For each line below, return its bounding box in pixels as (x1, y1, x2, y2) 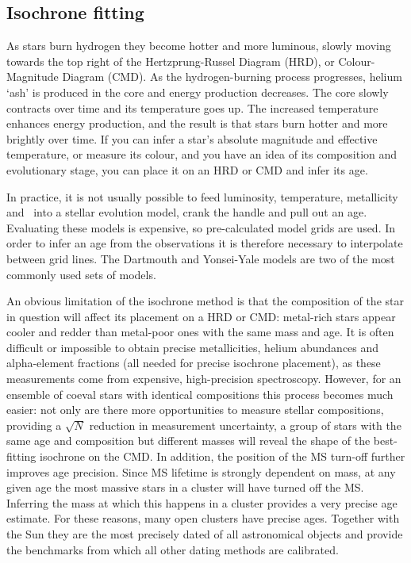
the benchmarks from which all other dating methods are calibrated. (6, 541, 339, 557)
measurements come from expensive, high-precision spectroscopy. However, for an (6, 370, 401, 387)
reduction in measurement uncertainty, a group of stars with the (89, 416, 401, 433)
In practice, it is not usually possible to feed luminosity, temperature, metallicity (6, 188, 398, 205)
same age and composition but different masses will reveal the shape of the (6, 432, 371, 449)
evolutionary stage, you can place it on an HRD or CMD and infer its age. (6, 161, 368, 178)
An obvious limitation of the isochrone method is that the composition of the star (6, 293, 404, 309)
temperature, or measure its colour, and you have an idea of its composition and (6, 146, 398, 163)
